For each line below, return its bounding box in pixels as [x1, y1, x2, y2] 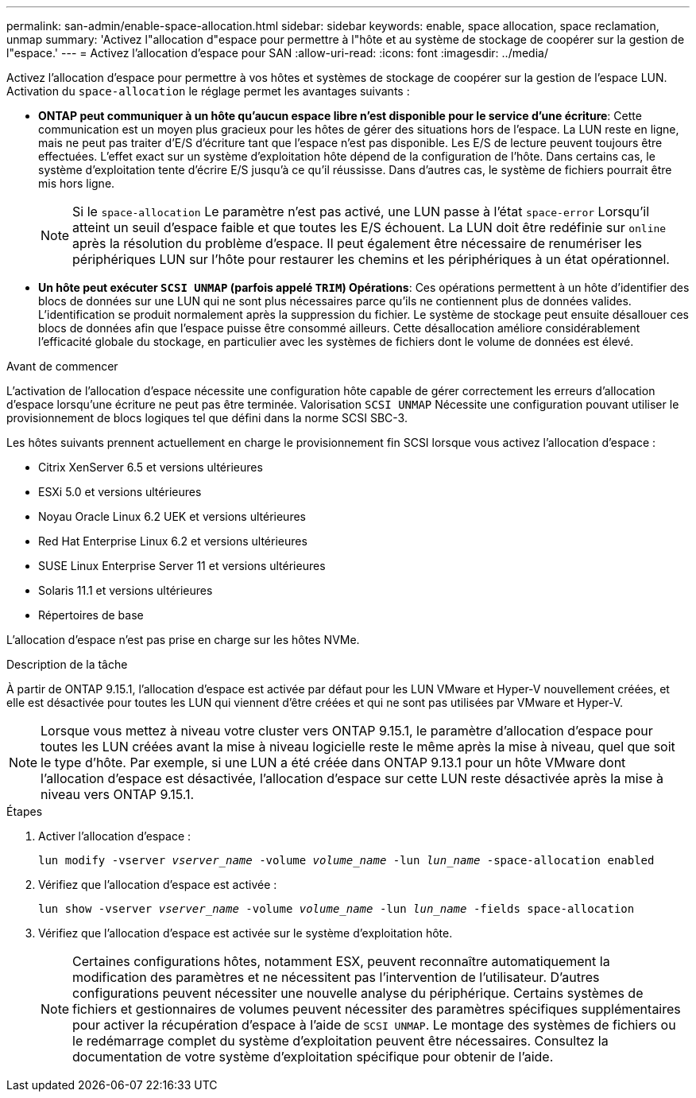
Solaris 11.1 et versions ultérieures [38, 584, 213, 597]
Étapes [6, 805, 43, 818]
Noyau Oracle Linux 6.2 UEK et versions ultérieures [38, 510, 306, 523]
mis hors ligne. [38, 177, 115, 190]
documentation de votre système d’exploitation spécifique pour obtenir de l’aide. [72, 1049, 554, 1065]
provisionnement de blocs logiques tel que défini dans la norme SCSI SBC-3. [6, 411, 408, 425]
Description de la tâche [6, 658, 128, 671]
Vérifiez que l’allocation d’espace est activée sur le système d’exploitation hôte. [38, 926, 453, 940]
